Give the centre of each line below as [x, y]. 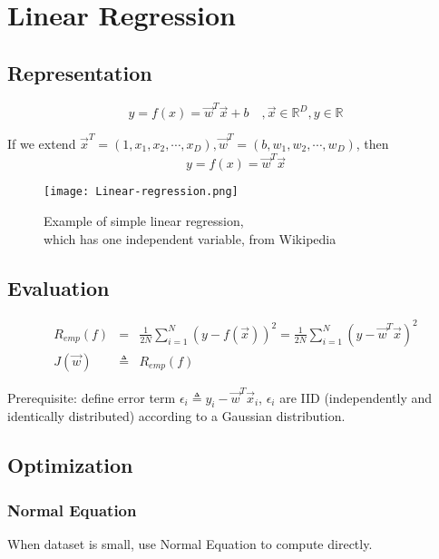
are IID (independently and [356, 397]
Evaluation [59, 287]
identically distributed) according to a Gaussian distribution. [176, 416]
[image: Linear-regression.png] [141, 192]
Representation [80, 72]
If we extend [42, 144]
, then [372, 144]
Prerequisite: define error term [92, 397]
